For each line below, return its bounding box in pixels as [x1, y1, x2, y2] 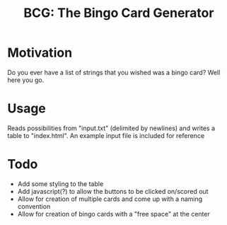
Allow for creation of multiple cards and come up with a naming [17, 195, 203, 203]
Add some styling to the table [17, 179, 104, 188]
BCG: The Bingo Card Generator [23, 5, 214, 21]
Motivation [7, 45, 73, 61]
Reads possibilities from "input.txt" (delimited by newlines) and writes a [7, 124, 216, 132]
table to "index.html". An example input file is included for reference [7, 131, 205, 139]
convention [17, 202, 51, 210]
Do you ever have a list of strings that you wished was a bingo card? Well [7, 68, 221, 76]
